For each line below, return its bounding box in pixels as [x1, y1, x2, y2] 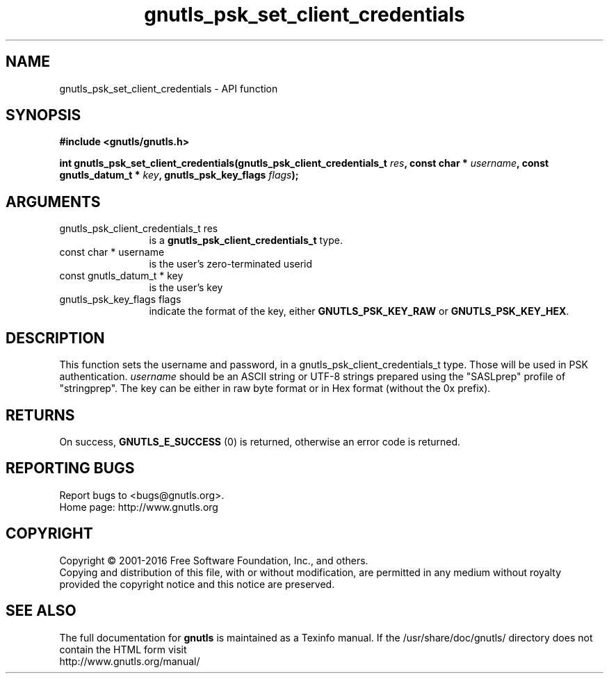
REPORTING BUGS [6, 459, 135, 477]
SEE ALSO [6, 602, 76, 620]
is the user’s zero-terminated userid [149, 258, 313, 270]
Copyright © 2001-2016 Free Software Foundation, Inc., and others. [59, 554, 368, 566]
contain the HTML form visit [59, 643, 187, 655]
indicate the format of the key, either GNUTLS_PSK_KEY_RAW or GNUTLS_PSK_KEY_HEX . [149, 305, 569, 318]
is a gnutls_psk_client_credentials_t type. [149, 234, 343, 247]
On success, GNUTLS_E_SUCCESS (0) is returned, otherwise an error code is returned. [59, 435, 461, 448]
